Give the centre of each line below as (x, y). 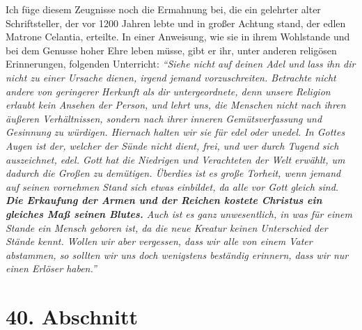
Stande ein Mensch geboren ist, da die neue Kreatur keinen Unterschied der (167, 227)
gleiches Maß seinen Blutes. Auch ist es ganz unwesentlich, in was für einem (179, 213)
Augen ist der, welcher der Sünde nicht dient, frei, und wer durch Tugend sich (172, 145)
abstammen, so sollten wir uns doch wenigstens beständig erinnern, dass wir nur (177, 254)
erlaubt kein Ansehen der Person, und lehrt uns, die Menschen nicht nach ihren (176, 105)
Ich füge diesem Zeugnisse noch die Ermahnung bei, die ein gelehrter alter (163, 9)
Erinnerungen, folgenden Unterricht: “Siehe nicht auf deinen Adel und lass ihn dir (181, 64)
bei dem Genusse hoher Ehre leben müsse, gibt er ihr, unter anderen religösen (171, 50)
